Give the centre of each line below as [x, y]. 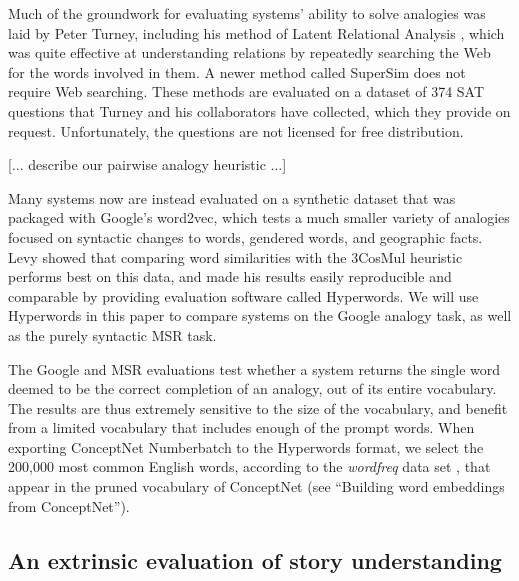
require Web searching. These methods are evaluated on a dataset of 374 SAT [246, 91]
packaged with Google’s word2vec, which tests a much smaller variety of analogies [259, 217]
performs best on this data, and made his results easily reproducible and [230, 276]
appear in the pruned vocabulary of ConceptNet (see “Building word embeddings [256, 486]
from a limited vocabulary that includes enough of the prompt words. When [241, 427]
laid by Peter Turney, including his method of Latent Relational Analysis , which [256, 32]
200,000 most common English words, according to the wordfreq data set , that [249, 466]
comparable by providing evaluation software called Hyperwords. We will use [243, 295]
